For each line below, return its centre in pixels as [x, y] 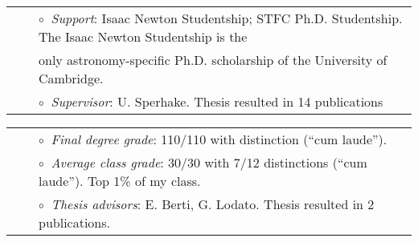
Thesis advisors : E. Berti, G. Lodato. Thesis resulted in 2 [213, 204]
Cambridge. [71, 78]
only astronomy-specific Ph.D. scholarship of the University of [213, 60]
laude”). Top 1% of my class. [120, 181]
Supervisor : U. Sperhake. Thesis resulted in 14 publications [217, 101]
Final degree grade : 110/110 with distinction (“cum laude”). [219, 139]
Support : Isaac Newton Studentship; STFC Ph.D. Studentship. [227, 18]
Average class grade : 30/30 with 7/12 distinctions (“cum [209, 162]
